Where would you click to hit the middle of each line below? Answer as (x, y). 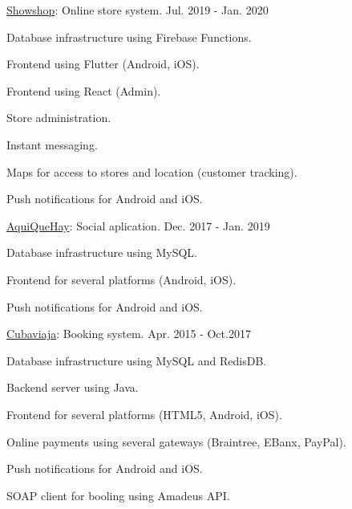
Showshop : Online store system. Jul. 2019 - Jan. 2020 (138, 10)
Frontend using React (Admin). (84, 90)
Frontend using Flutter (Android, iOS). (103, 64)
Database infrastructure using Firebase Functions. (129, 37)
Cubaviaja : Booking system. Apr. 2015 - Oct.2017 (129, 334)
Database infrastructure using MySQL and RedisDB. (137, 360)
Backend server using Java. (73, 387)
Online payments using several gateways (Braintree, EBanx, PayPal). (176, 441)
